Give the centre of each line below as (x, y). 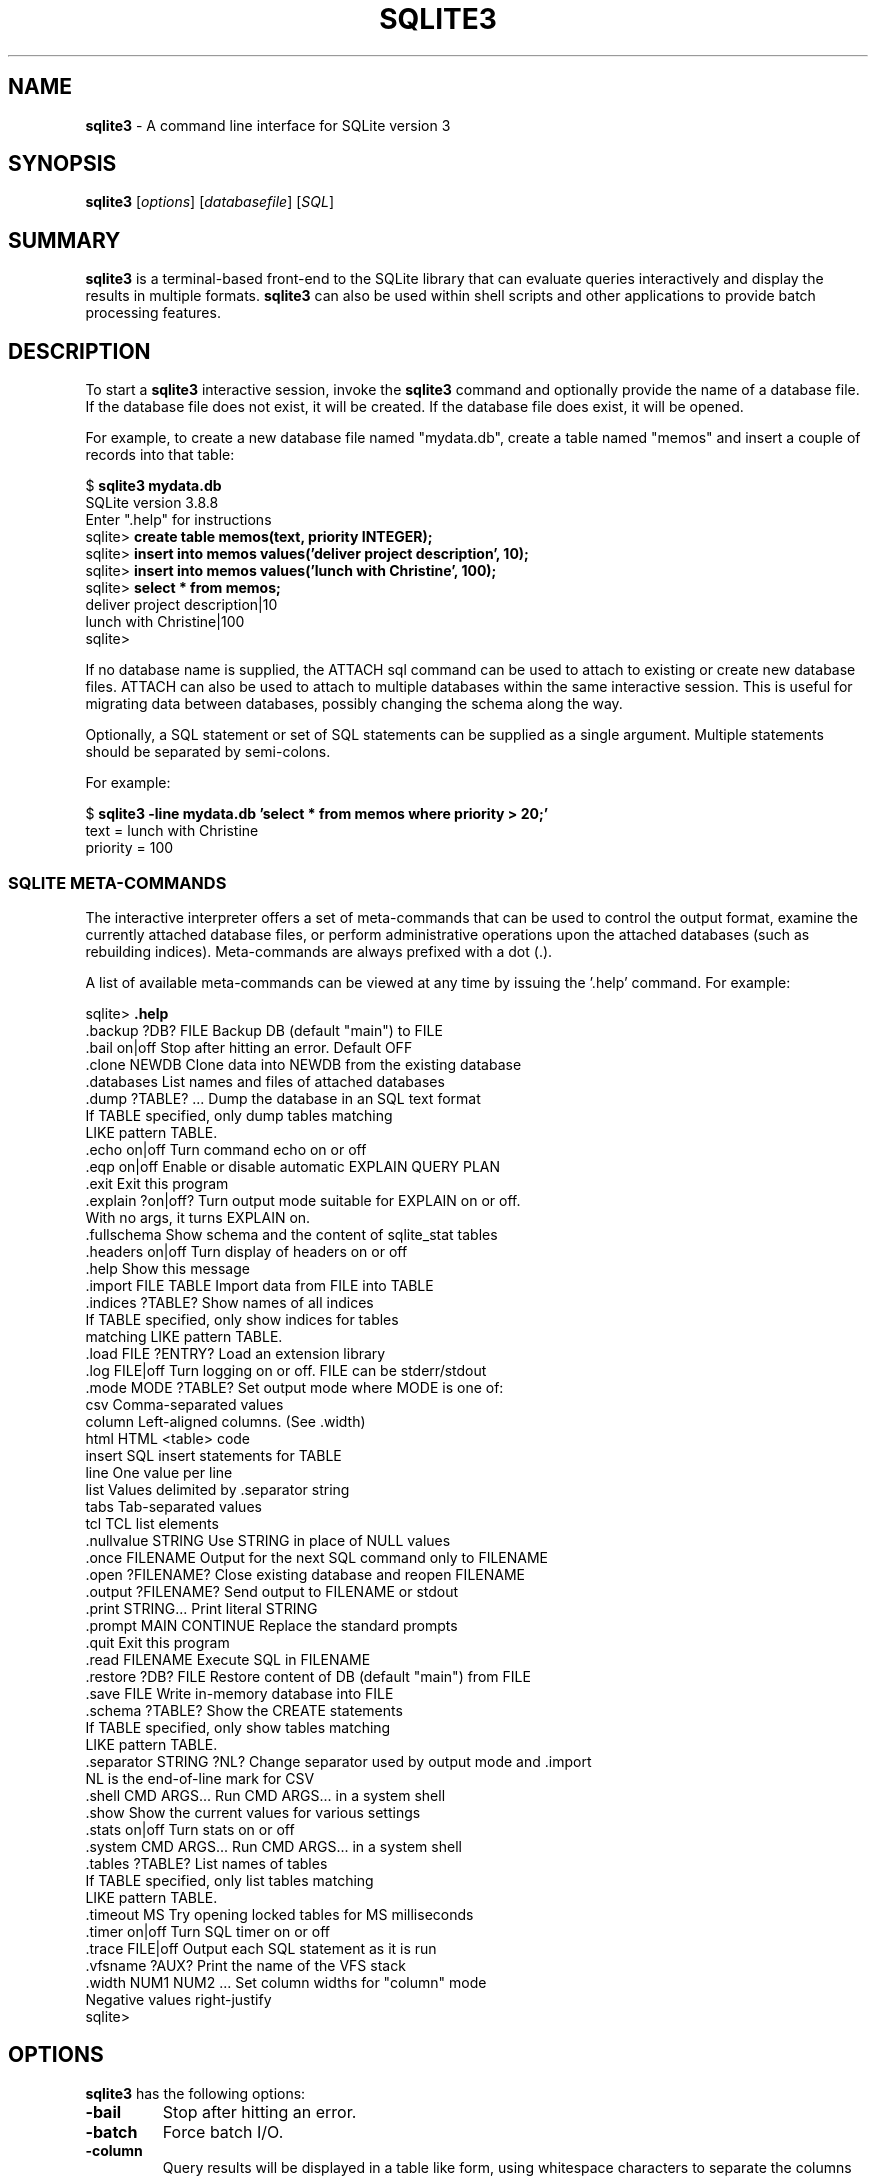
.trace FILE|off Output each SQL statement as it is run (261, 1948)
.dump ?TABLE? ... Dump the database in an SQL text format (283, 1098)
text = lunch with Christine (172, 831)
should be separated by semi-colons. (208, 752)
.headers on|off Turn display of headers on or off (246, 1251)
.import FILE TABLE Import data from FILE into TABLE (259, 1285)
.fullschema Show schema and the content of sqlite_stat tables (291, 1234)
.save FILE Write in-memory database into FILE (239, 1693)
